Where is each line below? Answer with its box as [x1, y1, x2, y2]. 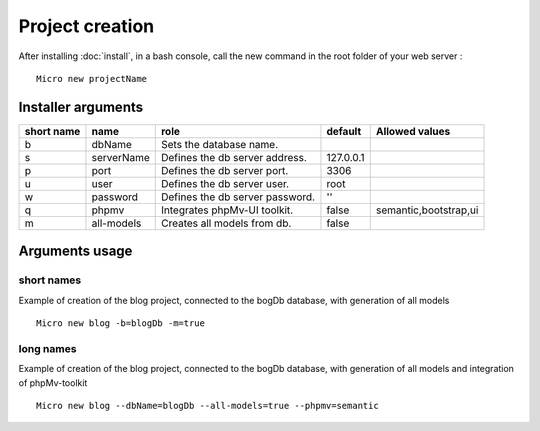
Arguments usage [18, 243, 133, 260]
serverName [91, 150, 150, 164]
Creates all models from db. [160, 216, 292, 230]
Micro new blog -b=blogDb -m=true [36, 318, 205, 329]
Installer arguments [18, 98, 144, 115]
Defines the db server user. [160, 176, 290, 190]
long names [18, 341, 77, 355]
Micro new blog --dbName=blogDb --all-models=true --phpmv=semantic [36, 400, 379, 411]
